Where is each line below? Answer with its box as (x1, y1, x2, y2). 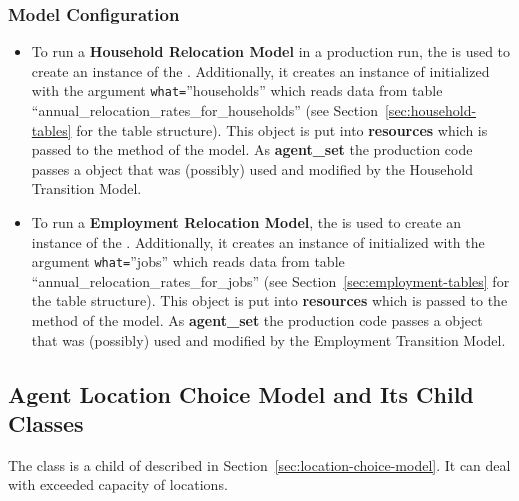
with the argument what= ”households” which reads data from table (31, 80, 443, 101)
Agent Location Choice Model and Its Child (8, 378, 474, 409)
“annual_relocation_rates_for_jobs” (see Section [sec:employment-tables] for (31, 270, 510, 291)
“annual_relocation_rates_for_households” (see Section (31, 100, 378, 121)
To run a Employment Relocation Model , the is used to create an (31, 212, 462, 233)
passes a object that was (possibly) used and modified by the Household (31, 158, 474, 179)
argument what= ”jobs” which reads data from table (31, 251, 345, 272)
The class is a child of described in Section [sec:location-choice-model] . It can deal (8, 454, 511, 475)
